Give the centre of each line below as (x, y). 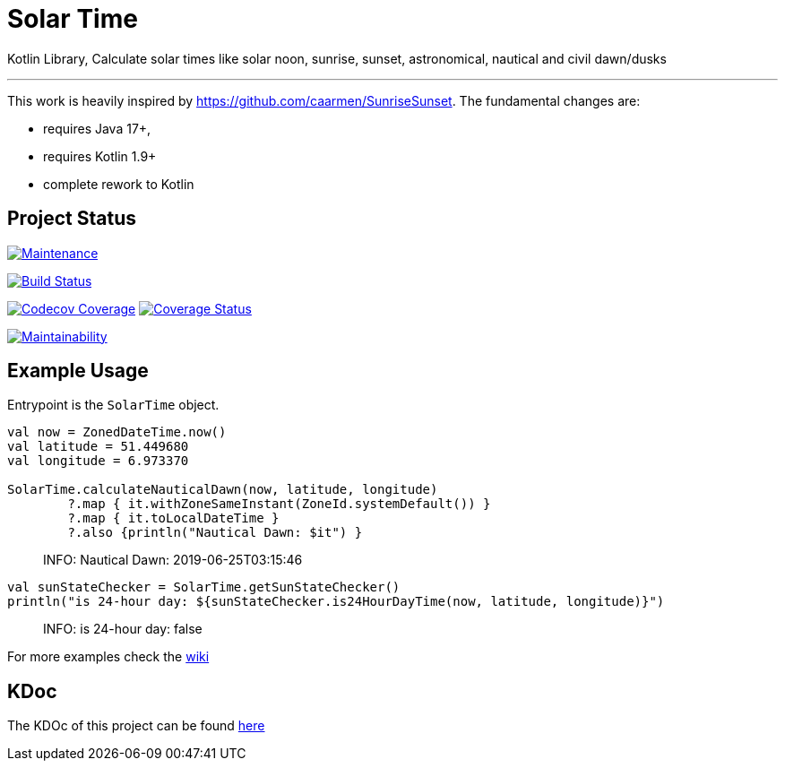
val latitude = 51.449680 (98, 447)
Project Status (72, 219)
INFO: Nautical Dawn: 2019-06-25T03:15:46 (173, 560)
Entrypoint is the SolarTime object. (113, 405)
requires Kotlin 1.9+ (100, 156)
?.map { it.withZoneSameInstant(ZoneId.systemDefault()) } (279, 504)
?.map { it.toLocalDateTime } (173, 518)
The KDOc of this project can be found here (136, 726)
